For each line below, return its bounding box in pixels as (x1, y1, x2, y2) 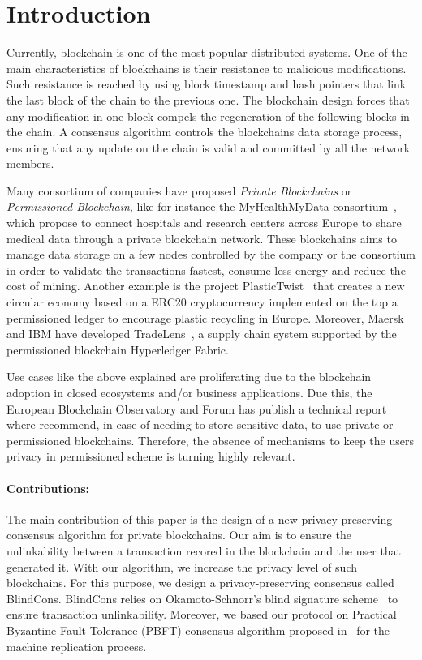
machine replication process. (6, 637, 147, 654)
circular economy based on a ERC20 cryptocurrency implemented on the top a (6, 294, 398, 311)
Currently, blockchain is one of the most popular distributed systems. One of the (6, 44, 407, 61)
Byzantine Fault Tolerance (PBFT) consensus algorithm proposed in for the (6, 621, 390, 638)
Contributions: (6, 479, 89, 496)
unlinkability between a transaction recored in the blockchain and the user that (6, 542, 402, 559)
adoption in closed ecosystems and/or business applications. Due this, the (6, 384, 372, 401)
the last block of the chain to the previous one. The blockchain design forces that (6, 91, 410, 108)
